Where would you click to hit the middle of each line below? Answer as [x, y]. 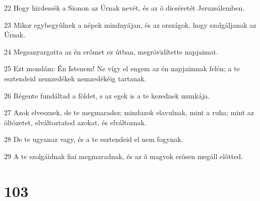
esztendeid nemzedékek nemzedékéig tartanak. [75, 78]
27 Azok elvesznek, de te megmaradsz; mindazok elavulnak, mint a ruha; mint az [129, 112]
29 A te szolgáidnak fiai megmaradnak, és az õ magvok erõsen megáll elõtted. [123, 156]
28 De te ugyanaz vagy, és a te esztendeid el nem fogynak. [94, 139]
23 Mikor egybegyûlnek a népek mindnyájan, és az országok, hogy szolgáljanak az [130, 24]
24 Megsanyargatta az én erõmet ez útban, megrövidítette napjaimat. [111, 51]
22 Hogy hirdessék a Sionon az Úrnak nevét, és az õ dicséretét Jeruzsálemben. [124, 8]
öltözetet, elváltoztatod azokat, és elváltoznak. [75, 122]
